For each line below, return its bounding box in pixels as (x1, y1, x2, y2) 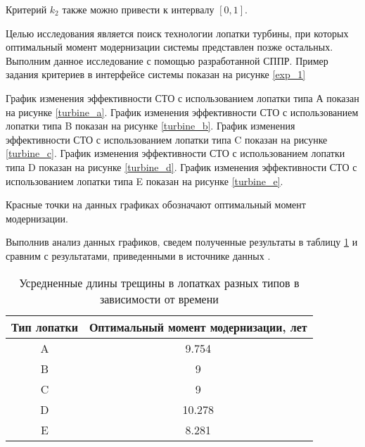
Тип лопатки (11, 318, 78, 335)
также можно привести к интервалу (62, 2, 214, 16)
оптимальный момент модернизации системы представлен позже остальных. (6, 39, 333, 54)
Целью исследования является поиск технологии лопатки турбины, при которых (6, 25, 349, 40)
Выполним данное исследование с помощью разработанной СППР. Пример (6, 53, 328, 68)
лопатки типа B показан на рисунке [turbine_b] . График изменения (6, 118, 295, 133)
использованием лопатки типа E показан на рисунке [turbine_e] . (6, 173, 283, 188)
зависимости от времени (99, 290, 219, 307)
